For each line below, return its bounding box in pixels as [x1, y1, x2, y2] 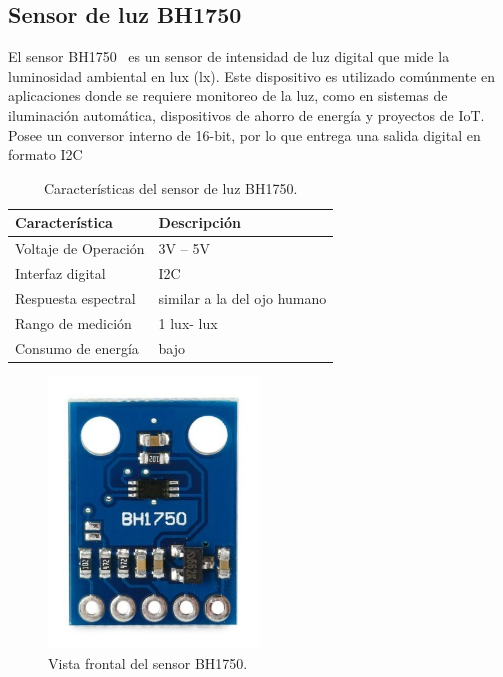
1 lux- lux [158, 312, 218, 333]
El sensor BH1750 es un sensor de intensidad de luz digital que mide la [8, 46, 450, 67]
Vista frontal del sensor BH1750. [48, 652, 248, 673]
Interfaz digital [15, 263, 106, 284]
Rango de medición [15, 312, 132, 333]
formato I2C [8, 144, 83, 165]
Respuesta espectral [15, 287, 136, 308]
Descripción [158, 212, 241, 233]
